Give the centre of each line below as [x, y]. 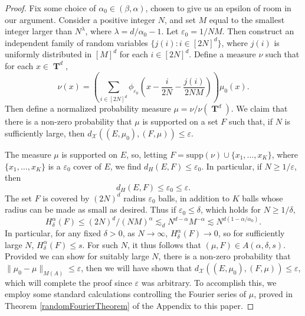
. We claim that [259, 108]
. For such [100, 244]
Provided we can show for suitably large [77, 256]
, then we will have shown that [137, 267]
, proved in [273, 294]
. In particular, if [232, 166]
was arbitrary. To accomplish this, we [209, 282]
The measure [28, 154]
